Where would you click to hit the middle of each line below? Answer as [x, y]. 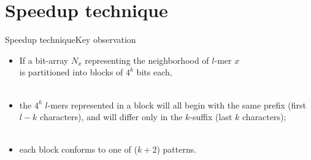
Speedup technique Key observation [71, 40]
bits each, [154, 72]
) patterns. [177, 149]
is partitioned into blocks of [71, 72]
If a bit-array [44, 60]
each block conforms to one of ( [79, 149]
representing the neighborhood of [147, 60]
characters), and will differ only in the [111, 117]
